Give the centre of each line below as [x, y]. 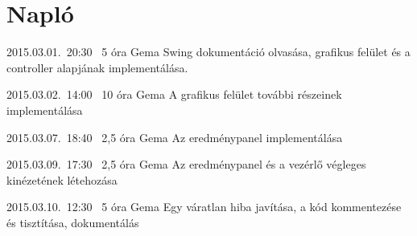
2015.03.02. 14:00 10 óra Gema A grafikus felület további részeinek [174, 94]
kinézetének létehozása [62, 179]
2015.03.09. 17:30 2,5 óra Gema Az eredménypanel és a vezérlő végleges [186, 164]
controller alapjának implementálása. [97, 67]
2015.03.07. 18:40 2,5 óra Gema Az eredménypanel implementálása [175, 137]
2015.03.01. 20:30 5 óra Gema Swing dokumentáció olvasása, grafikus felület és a [208, 52]
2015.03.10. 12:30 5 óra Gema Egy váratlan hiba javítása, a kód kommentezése [204, 207]
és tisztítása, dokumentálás [73, 222]
